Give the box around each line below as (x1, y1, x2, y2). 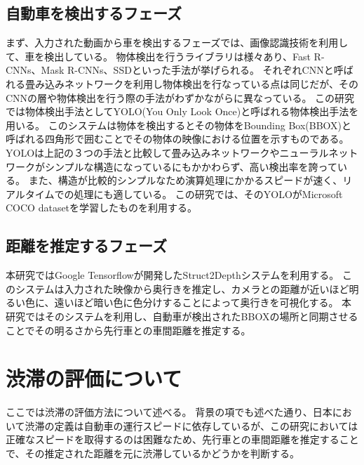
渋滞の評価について (6, 364, 182, 393)
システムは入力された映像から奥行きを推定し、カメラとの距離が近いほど (15, 281, 349, 296)
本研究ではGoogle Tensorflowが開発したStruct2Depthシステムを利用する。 (6, 268, 339, 282)
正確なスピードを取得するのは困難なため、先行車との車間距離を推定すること (6, 432, 359, 447)
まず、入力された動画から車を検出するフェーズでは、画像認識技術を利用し (6, 35, 349, 50)
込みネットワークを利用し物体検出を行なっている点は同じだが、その (44, 76, 359, 91)
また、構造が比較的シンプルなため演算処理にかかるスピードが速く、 (28, 173, 343, 188)
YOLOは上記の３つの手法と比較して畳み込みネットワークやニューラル (6, 145, 329, 159)
